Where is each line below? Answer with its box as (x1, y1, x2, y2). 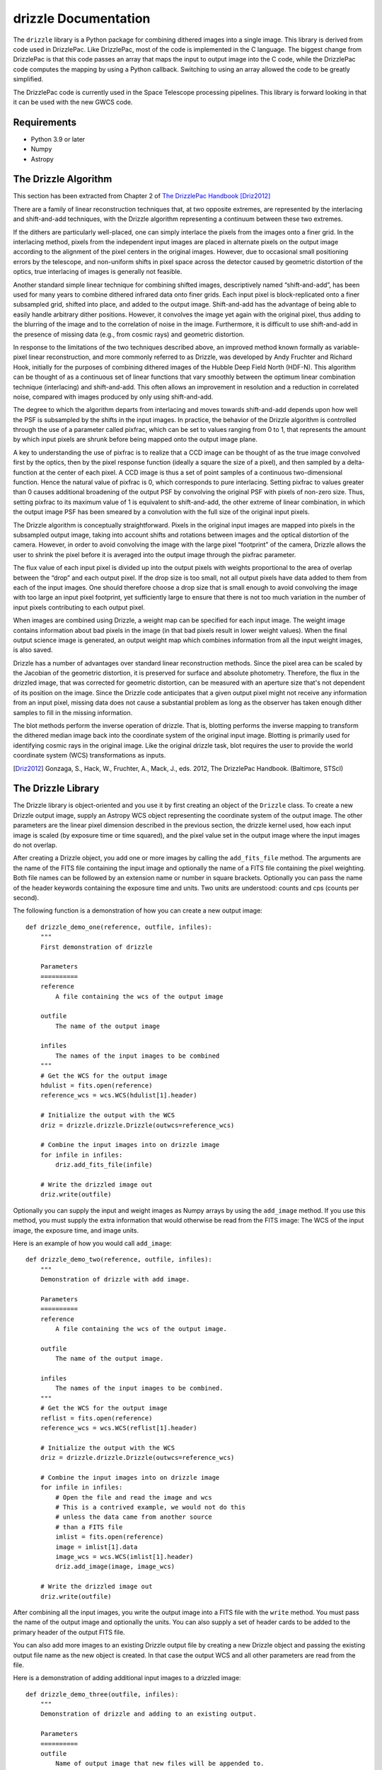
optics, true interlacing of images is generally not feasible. (13, 268, 183, 276)
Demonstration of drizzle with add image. (40, 1275, 190, 1284)
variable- (333, 343, 360, 351)
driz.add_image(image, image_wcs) (55, 1563, 175, 1571)
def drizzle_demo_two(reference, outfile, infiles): (25, 1255, 212, 1264)
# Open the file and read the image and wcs (55, 1493, 212, 1501)
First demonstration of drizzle (40, 942, 153, 951)
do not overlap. (13, 841, 58, 850)
